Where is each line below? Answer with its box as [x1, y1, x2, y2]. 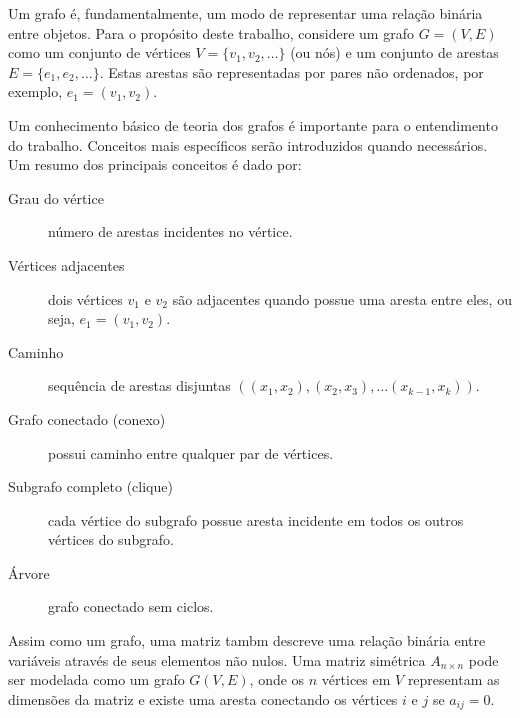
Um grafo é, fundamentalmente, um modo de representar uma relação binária [8, 3, 483, 23]
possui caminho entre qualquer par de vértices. [48, 442, 334, 463]
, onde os [249, 669, 305, 690]
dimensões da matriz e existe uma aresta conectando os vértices [8, 688, 398, 709]
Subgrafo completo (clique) [8, 476, 173, 497]
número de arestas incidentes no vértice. [48, 221, 293, 242]
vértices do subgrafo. [48, 529, 174, 550]
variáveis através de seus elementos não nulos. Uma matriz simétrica [8, 649, 426, 670]
